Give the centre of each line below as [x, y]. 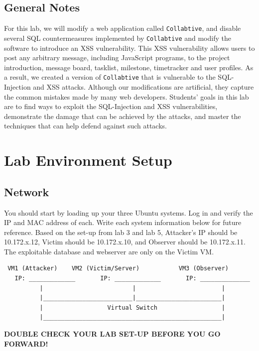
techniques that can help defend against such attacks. [85, 126]
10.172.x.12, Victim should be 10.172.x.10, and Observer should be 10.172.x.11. [125, 242]
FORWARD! [26, 343]
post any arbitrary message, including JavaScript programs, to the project [117, 58]
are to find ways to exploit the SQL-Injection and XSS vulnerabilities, [111, 106]
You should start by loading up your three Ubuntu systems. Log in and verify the [129, 212]
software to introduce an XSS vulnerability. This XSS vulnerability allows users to [129, 48]
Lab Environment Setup [88, 160]
